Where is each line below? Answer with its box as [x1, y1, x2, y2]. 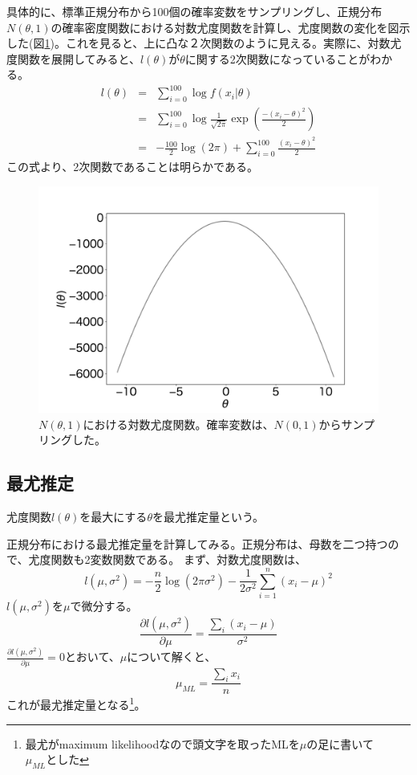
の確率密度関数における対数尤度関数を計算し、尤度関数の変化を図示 [51, 18, 411, 35]
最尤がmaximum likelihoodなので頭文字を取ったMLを [25, 735, 300, 752]
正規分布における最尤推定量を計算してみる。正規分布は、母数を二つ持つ [6, 535, 388, 552]
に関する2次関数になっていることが [184, 50, 370, 67]
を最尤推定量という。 [152, 508, 265, 524]
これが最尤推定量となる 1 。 [6, 694, 146, 713]
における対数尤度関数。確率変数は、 [83, 415, 274, 432]
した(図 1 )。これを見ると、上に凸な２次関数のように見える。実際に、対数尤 [6, 35, 402, 51]
